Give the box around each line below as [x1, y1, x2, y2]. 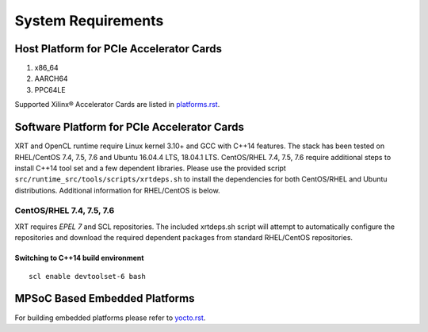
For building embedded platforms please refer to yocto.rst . [14, 313, 206, 322]
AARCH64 [34, 74, 68, 83]
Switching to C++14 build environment [14, 254, 144, 263]
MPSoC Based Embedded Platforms [14, 292, 195, 305]
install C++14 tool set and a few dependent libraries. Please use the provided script [14, 163, 287, 173]
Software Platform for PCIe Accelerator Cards [14, 120, 245, 134]
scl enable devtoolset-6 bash [29, 272, 147, 280]
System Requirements [14, 12, 164, 29]
